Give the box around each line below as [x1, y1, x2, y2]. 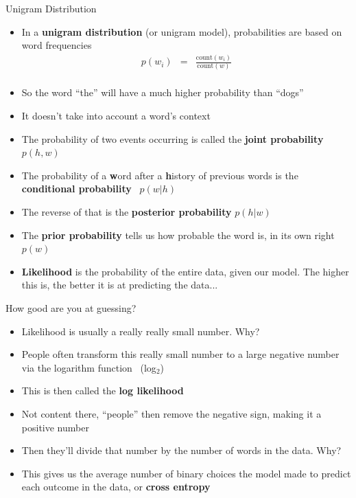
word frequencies [21, 38, 92, 52]
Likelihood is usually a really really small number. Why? [21, 324, 260, 338]
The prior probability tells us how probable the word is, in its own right [21, 227, 335, 242]
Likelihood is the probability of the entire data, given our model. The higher [21, 264, 349, 278]
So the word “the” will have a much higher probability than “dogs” [21, 85, 304, 100]
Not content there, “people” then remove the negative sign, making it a [21, 406, 322, 420]
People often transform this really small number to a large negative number [21, 347, 340, 361]
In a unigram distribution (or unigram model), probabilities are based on [21, 24, 342, 38]
